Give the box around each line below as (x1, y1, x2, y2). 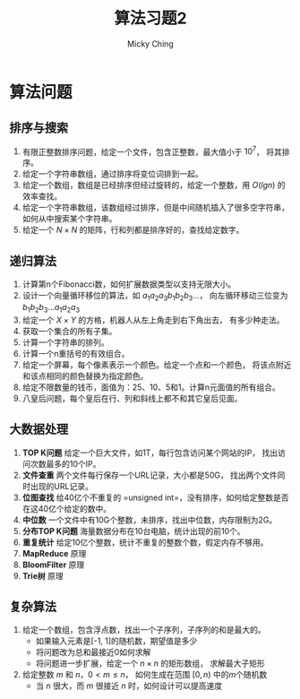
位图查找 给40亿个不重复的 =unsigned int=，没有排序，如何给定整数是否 (21, 492, 289, 503)
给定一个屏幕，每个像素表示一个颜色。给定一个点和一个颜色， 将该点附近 (21, 359, 292, 370)
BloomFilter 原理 (21, 559, 85, 570)
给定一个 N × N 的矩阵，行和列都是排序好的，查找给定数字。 (21, 225, 244, 236)
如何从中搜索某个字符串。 (21, 213, 117, 224)
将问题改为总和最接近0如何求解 (35, 647, 151, 658)
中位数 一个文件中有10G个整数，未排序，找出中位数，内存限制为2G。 (21, 514, 278, 525)
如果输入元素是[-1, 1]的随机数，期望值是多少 (35, 635, 198, 646)
